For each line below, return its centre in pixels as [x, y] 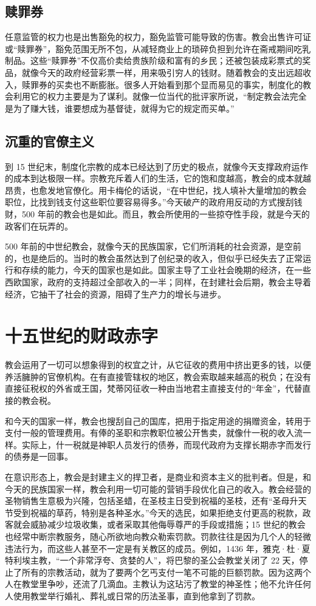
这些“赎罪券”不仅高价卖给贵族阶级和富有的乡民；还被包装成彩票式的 [166, 60]
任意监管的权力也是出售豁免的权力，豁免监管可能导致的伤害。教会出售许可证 [158, 37]
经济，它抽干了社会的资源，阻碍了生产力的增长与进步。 [115, 294]
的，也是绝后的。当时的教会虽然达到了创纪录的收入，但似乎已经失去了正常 [154, 258]
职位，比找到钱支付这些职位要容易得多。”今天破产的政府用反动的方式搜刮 [149, 202]
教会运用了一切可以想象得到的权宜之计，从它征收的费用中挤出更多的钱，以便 [158, 365]
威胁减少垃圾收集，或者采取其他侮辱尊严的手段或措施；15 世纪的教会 [168, 524]
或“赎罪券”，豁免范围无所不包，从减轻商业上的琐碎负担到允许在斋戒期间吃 [154, 48]
